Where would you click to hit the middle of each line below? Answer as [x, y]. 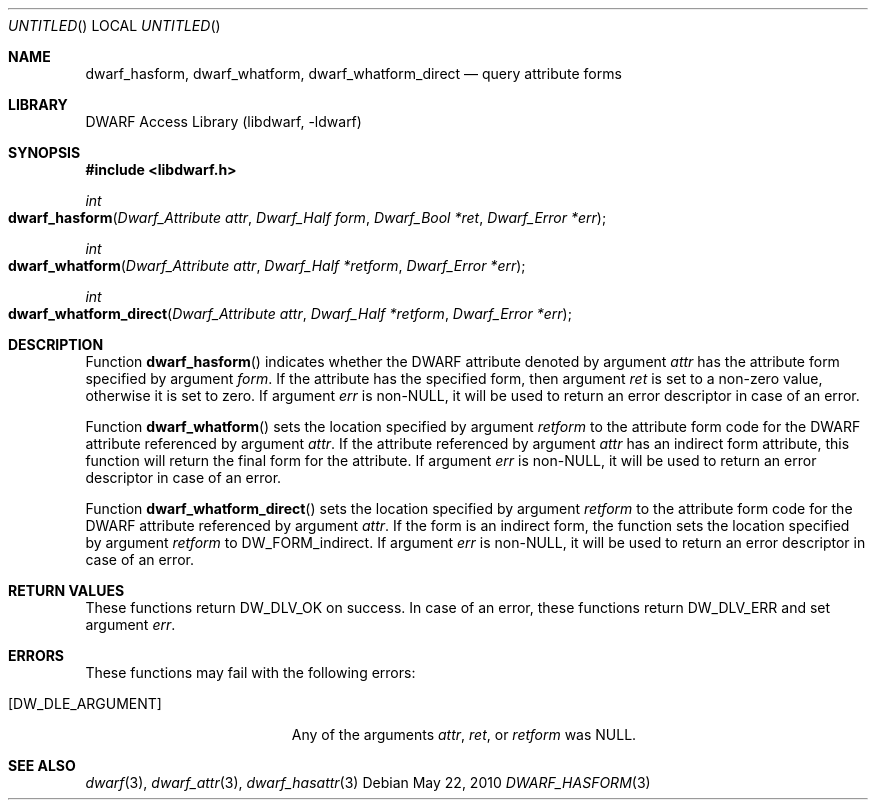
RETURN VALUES [66, 590]
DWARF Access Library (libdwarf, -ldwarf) [223, 121]
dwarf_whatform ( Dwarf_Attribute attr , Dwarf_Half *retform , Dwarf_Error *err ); [267, 265]
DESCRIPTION [56, 344]
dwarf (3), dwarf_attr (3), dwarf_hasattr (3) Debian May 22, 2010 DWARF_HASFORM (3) [368, 782]
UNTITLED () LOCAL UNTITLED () [114, 25]
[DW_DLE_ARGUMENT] [85, 703]
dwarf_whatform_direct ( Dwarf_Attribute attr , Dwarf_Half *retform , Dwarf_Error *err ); [290, 313]
